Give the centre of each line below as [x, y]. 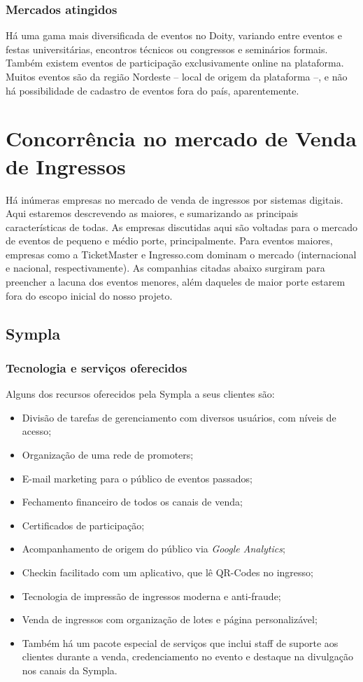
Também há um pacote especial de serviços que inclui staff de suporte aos [180, 642]
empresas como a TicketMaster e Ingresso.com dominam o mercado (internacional [181, 254]
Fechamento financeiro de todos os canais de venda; [132, 502]
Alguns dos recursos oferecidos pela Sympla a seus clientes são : [140, 394]
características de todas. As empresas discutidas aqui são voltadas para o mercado [181, 227]
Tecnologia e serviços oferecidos [97, 367]
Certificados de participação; [83, 525]
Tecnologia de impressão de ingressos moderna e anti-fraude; [151, 596]
